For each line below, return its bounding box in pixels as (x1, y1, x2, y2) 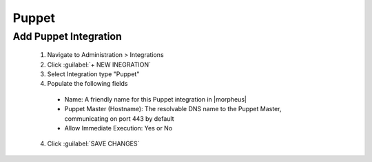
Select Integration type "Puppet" (47, 69, 140, 78)
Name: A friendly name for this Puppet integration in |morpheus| (64, 95, 247, 103)
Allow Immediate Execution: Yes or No (64, 124, 173, 132)
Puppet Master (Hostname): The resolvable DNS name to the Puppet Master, (64, 105, 282, 113)
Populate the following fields (47, 80, 128, 88)
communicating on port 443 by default (64, 114, 174, 123)
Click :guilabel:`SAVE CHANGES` (47, 139, 140, 148)
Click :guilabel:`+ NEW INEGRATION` (47, 60, 151, 69)
